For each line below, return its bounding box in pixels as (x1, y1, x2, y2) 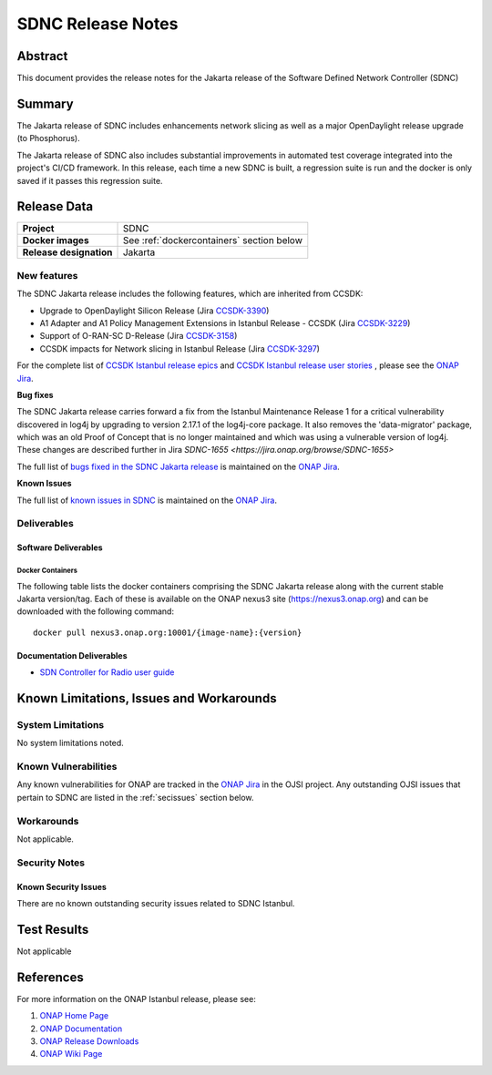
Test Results (16, 921, 89, 937)
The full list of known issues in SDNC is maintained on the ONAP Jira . (16, 495, 278, 506)
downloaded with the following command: (16, 606, 175, 617)
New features (16, 269, 78, 282)
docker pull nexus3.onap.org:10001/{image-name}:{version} (33, 627, 302, 638)
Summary (16, 96, 74, 111)
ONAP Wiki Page (39, 1049, 103, 1060)
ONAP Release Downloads (39, 1035, 139, 1047)
